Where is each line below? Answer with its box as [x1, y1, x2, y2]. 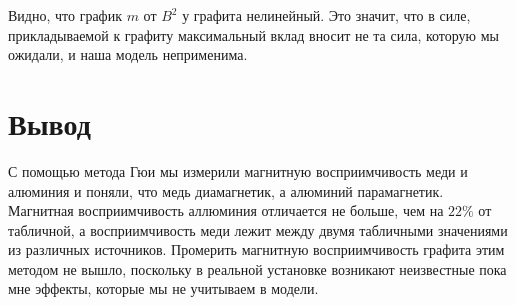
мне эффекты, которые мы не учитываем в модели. [8, 278, 319, 299]
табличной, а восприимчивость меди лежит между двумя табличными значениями [8, 219, 508, 240]
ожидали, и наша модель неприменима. [8, 44, 248, 65]
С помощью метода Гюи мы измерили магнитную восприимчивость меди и [8, 160, 468, 181]
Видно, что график [8, 5, 122, 25]
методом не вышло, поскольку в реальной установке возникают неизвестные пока [8, 258, 507, 279]
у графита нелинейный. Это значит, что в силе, [182, 5, 471, 25]
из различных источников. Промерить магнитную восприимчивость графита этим [8, 239, 505, 260]
